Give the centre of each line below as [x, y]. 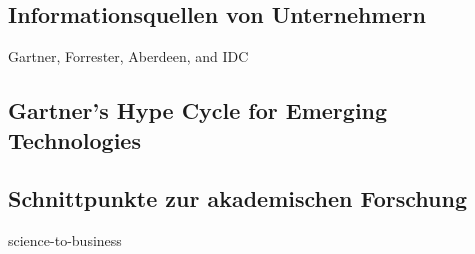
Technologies [74, 139]
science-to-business [65, 240]
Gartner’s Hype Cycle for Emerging [198, 110]
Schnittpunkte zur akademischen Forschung [237, 198]
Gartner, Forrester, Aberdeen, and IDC [128, 56]
